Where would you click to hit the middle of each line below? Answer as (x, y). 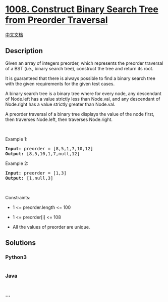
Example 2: (17, 163)
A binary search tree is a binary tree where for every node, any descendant (83, 93)
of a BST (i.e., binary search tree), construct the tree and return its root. (79, 68)
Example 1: (16, 139)
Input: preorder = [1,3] (36, 173)
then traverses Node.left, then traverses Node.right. (59, 119)
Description (24, 51)
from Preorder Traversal (57, 20)
